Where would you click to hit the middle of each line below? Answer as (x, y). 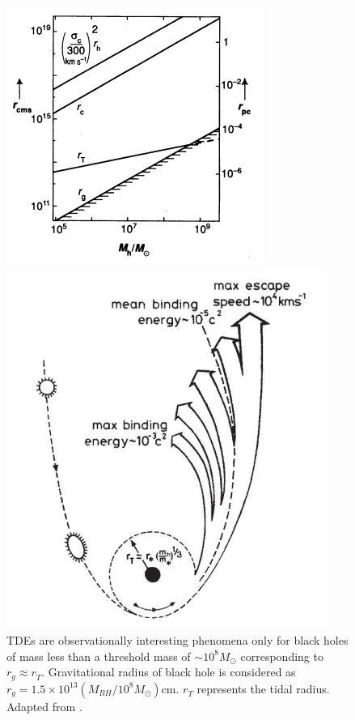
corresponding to (282, 656)
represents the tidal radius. (263, 688)
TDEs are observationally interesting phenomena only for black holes (177, 640)
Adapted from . (44, 706)
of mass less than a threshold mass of (99, 656)
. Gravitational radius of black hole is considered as (169, 672)
